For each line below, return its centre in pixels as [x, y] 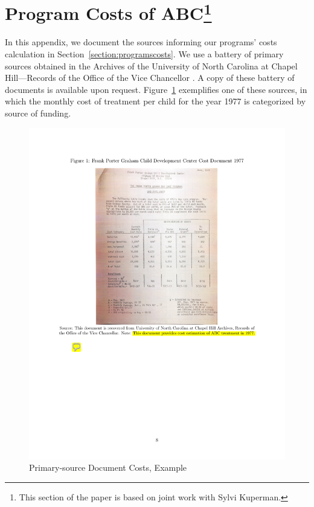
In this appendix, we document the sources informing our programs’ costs [141, 42]
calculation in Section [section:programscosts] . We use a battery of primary [144, 54]
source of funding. [38, 113]
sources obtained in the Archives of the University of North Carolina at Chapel [151, 65]
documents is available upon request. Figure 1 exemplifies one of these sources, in [156, 89]
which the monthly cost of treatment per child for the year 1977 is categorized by [155, 101]
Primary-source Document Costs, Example [108, 467]
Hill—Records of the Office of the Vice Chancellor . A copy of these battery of [150, 78]
